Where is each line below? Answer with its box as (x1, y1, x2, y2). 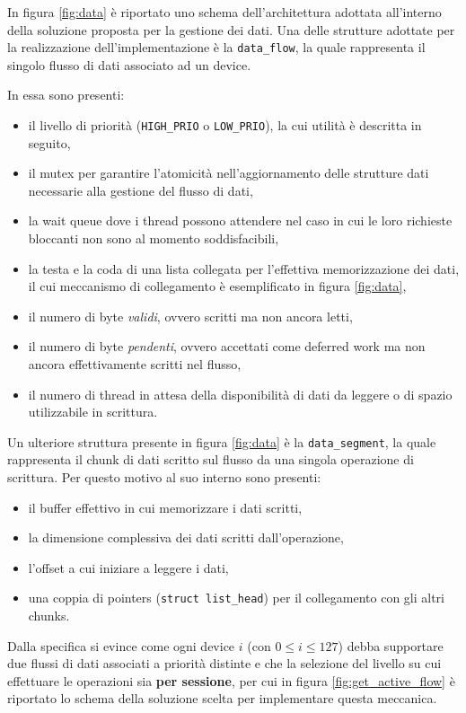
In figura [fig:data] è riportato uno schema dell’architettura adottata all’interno (7, 3, 442, 21)
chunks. (28, 606, 70, 625)
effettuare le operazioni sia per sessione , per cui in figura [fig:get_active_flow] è (7, 671, 455, 690)
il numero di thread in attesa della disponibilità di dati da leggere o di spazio (28, 384, 453, 403)
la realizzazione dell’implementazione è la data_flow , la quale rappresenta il (7, 38, 426, 57)
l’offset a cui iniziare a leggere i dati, (28, 558, 229, 577)
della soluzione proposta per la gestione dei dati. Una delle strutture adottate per (7, 20, 455, 39)
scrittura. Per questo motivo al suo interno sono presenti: (7, 468, 321, 487)
